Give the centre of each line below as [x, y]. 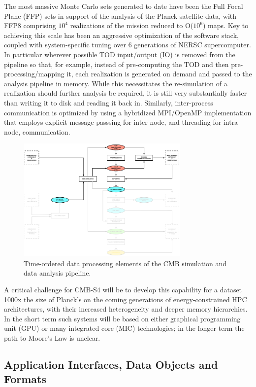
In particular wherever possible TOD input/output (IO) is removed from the [120, 54]
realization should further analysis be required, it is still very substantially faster [126, 93]
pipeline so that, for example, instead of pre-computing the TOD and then [116, 64]
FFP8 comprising [30, 25]
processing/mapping [34, 74]
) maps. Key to [226, 25]
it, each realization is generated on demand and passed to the [159, 74]
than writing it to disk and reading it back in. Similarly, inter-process [109, 102]
